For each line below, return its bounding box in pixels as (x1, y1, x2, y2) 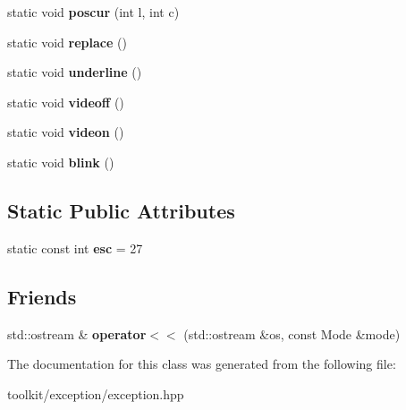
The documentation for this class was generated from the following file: (7, 354, 396, 373)
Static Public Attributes (7, 196, 235, 224)
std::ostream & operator (7, 324, 147, 343)
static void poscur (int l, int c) (7, 3, 180, 21)
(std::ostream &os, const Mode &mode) (183, 324, 401, 343)
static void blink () (7, 152, 114, 171)
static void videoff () (7, 92, 124, 111)
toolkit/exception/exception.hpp (7, 384, 184, 403)
